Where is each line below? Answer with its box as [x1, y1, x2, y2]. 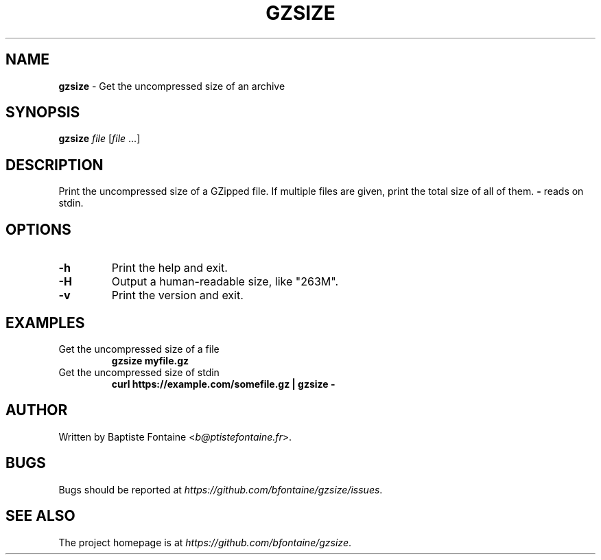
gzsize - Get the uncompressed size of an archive [58, 80, 285, 92]
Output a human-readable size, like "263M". [111, 275, 339, 289]
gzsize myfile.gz [111, 354, 189, 366]
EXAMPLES [5, 314, 85, 331]
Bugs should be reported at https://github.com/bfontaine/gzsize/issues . [58, 483, 383, 495]
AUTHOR [5, 401, 68, 419]
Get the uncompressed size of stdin [58, 366, 220, 378]
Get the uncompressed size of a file [58, 342, 220, 355]
